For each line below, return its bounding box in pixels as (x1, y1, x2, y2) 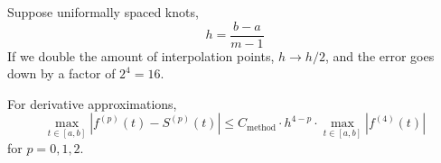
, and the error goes (324, 46, 435, 65)
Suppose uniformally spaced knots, (7, 3, 199, 21)
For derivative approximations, (7, 94, 177, 113)
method (247, 122, 277, 132)
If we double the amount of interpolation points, (7, 46, 275, 65)
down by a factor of (7, 64, 116, 83)
